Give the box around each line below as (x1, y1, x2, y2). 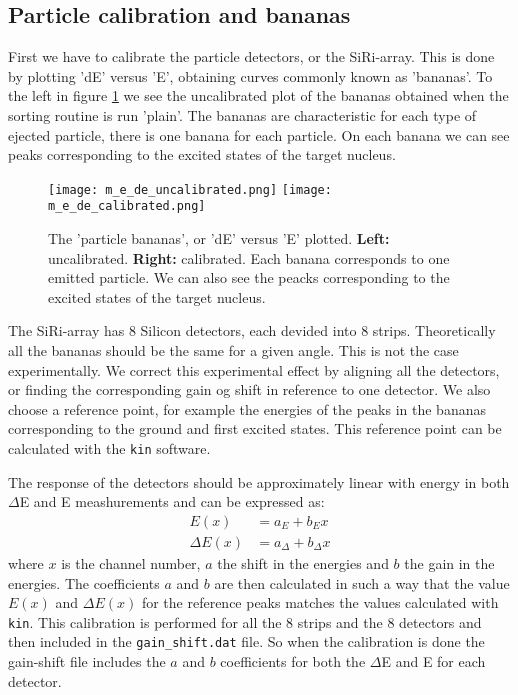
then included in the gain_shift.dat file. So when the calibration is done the (8, 631, 485, 652)
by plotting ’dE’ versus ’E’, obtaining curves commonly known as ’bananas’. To (8, 65, 493, 86)
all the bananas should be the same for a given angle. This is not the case (8, 340, 459, 361)
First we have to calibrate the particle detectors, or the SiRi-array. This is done (8, 46, 495, 67)
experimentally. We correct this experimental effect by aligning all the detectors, (8, 359, 500, 380)
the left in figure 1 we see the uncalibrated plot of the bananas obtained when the (8, 85, 509, 106)
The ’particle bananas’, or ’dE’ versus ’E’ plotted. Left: (48, 228, 390, 249)
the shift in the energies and (217, 552, 389, 573)
